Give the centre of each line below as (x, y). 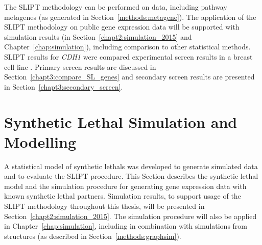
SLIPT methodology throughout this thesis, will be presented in (104, 206)
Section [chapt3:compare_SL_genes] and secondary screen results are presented (129, 77)
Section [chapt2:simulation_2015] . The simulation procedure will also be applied (130, 216)
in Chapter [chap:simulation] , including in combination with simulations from (126, 226)
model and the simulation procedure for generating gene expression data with (125, 186)
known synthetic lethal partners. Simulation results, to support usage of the (123, 196)
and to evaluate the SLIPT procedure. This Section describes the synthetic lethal (131, 176)
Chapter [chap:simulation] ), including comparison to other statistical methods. (127, 47)
